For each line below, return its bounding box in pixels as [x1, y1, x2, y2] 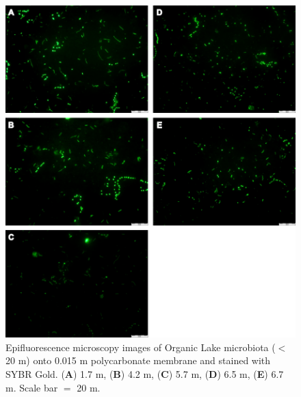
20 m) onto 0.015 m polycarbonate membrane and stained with [5, 353, 271, 368]
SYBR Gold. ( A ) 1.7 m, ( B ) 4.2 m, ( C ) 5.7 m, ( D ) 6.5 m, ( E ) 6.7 [5, 367, 284, 381]
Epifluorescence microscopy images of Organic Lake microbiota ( [5, 340, 276, 354]
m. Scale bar [5, 380, 58, 394]
